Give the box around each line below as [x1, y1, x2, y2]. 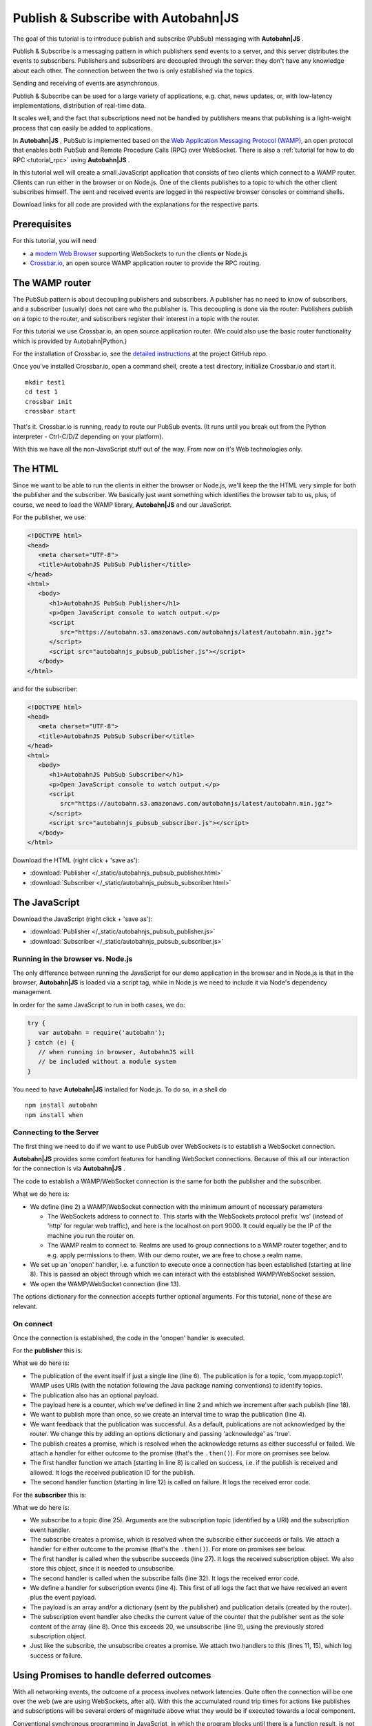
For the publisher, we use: [12, 513, 86, 521]
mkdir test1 [25, 378, 65, 386]
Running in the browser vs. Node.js [12, 954, 133, 964]
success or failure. [30, 1651, 83, 1660]
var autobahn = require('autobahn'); [38, 1029, 165, 1037]
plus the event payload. [30, 1593, 96, 1602]
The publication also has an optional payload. [30, 1391, 159, 1399]
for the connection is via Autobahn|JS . [12, 1164, 125, 1173]
